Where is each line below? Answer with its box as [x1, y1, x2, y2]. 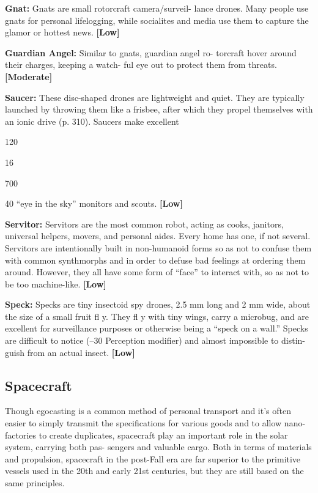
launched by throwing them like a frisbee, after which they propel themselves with [5, 103, 313, 116]
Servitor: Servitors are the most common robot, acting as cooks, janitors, [5, 217, 284, 230]
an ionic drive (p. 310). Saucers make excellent [5, 114, 179, 127]
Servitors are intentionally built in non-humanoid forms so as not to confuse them [5, 241, 312, 254]
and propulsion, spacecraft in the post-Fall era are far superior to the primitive [5, 452, 301, 465]
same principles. [5, 476, 65, 489]
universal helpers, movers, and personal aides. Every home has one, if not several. [5, 229, 311, 242]
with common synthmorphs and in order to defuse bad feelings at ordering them [5, 253, 306, 266]
